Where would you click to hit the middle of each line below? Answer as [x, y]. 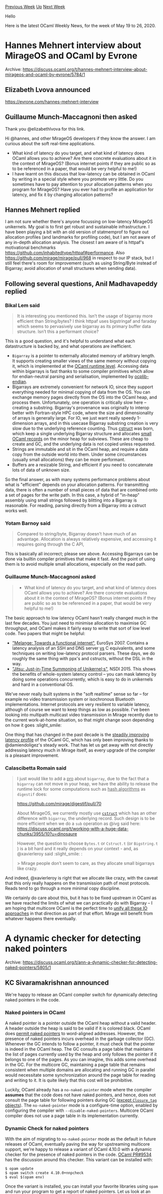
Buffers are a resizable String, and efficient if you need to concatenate [82, 465]
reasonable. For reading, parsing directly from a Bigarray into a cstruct [76, 506]
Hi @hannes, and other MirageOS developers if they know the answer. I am [80, 138]
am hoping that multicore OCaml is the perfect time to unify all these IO [76, 908]
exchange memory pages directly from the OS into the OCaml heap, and [84, 398]
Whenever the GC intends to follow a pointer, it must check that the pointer [80, 1044]
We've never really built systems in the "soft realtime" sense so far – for [77, 694]
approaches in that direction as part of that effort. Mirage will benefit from [79, 913]
